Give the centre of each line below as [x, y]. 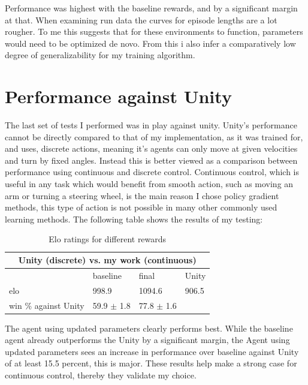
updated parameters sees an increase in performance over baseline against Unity [152, 351]
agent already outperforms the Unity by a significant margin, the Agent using [147, 340]
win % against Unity [47, 305]
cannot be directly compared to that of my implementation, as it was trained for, [154, 136]
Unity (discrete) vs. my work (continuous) [107, 260]
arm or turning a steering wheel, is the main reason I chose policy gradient [142, 195]
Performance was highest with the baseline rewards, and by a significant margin [151, 8]
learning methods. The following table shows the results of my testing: [134, 219]
